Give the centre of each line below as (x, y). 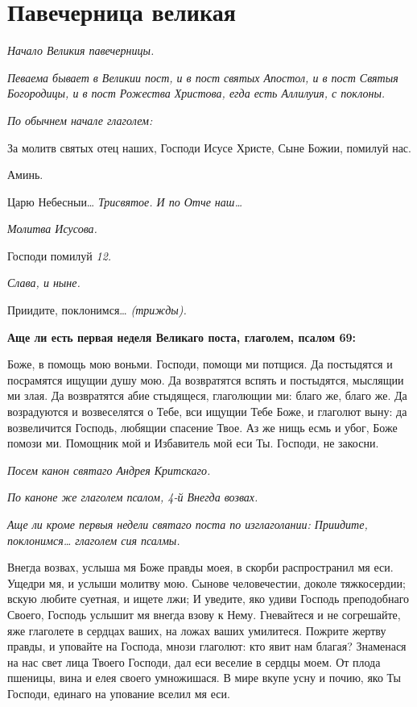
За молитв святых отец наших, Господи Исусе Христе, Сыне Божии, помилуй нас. (209, 147)
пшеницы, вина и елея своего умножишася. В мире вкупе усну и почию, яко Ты (204, 678)
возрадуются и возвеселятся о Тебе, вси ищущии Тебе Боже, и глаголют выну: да (207, 412)
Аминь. (25, 175)
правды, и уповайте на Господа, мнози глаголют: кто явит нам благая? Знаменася (207, 646)
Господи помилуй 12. (60, 255)
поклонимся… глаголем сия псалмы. (94, 540)
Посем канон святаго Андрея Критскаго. (109, 470)
